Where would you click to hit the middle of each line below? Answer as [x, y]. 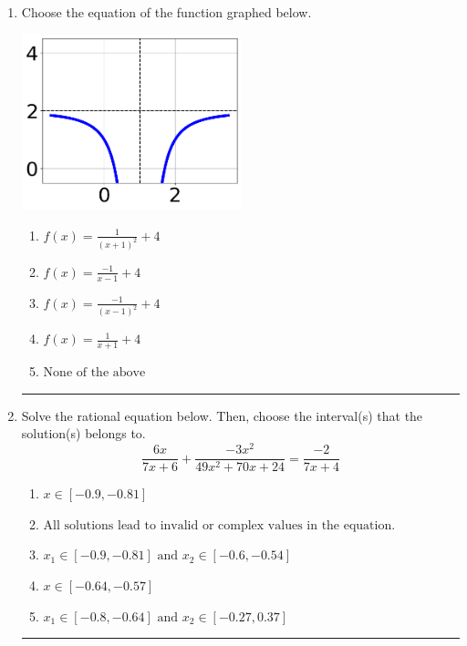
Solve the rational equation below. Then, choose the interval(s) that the [222, 415]
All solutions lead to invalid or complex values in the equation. [219, 525]
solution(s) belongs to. [83, 433]
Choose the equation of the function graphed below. [166, 12]
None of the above [94, 373]
